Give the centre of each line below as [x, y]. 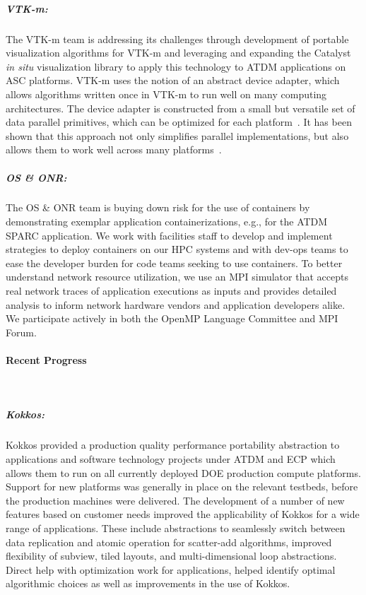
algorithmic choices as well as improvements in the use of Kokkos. [148, 583]
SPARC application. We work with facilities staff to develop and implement [169, 235]
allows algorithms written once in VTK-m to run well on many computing [166, 94]
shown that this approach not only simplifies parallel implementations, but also [177, 135]
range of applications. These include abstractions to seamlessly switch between [176, 528]
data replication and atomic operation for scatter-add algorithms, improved [169, 542]
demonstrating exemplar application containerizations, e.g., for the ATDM [167, 222]
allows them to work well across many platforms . [114, 149]
